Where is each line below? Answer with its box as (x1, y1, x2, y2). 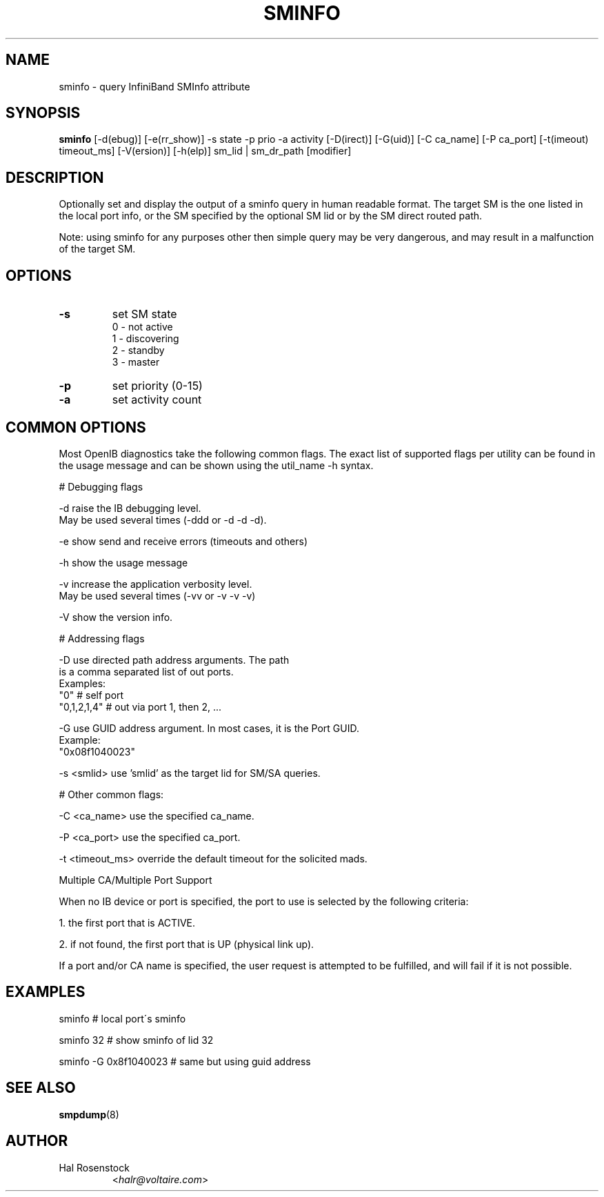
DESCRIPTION (6, 168, 104, 186)
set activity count (112, 393, 202, 407)
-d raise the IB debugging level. (59, 502, 201, 514)
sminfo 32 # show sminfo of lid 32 (59, 1033, 214, 1046)
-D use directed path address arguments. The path (59, 653, 290, 666)
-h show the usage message (59, 556, 188, 568)
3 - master (112, 356, 160, 368)
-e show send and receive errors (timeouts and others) (59, 535, 308, 547)
